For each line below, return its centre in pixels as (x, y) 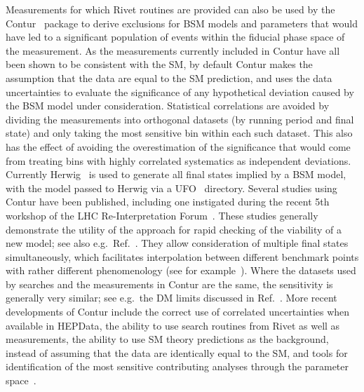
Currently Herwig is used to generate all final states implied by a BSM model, (176, 174)
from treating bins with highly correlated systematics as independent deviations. (178, 160)
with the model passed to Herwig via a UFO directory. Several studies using (171, 188)
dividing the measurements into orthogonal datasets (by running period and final (180, 119)
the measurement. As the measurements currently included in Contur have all (173, 50)
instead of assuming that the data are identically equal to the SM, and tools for (177, 352)
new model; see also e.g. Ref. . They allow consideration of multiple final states (177, 243)
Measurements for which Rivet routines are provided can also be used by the (170, 9)
